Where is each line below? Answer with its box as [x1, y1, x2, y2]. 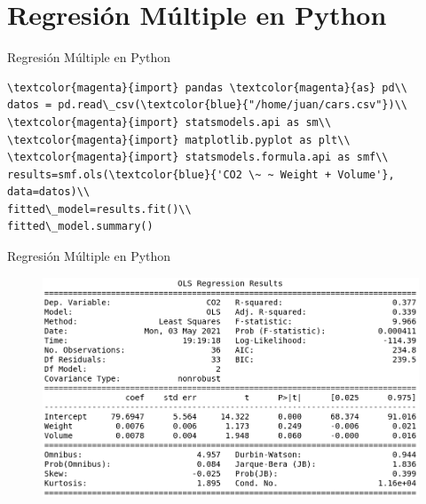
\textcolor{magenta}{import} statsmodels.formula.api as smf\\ [7, 151, 389, 164]
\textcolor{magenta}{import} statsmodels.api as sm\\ [7, 115, 332, 129]
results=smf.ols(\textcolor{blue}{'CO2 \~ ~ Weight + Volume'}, [7, 168, 395, 181]
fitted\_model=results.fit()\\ [7, 202, 192, 216]
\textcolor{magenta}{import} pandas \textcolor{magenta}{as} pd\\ [7, 81, 408, 94]
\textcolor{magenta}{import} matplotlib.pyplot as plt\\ [7, 133, 351, 146]
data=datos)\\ [7, 185, 91, 199]
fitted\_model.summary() [7, 220, 154, 233]
